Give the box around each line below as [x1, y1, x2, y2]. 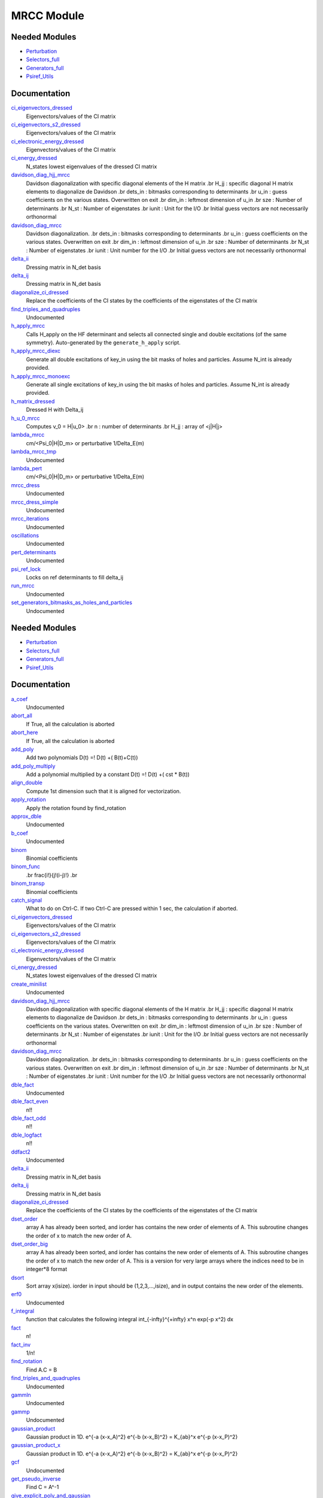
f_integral [11, 1307, 35, 1315]
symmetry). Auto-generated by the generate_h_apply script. [26, 339, 181, 346]
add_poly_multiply [11, 762, 56, 769]
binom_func [11, 863, 41, 870]
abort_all [11, 712, 32, 719]
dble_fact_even [11, 1098, 48, 1105]
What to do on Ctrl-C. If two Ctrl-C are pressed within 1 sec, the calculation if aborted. [26, 905, 238, 912]
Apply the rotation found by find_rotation [26, 804, 126, 811]
